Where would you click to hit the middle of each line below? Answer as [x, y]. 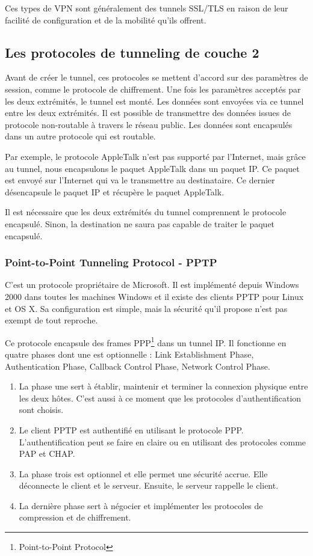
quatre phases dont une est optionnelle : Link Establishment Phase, [129, 354]
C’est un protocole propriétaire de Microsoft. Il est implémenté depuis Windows [152, 285]
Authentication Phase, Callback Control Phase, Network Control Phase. [138, 366]
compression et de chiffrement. [75, 517]
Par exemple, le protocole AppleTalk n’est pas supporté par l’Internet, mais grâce [155, 156]
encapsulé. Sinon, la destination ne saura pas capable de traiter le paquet [140, 223]
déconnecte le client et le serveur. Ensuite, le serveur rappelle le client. [149, 485]
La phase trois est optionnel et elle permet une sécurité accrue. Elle [143, 473]
